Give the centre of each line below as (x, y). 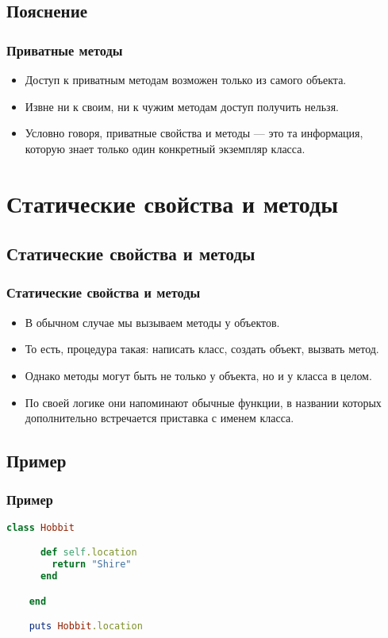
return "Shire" (92, 565)
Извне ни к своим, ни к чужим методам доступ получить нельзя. (182, 106)
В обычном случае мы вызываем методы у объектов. (152, 322)
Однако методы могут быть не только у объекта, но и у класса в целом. (198, 375)
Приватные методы (65, 50)
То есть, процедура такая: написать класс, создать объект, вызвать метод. (202, 349)
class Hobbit (40, 527)
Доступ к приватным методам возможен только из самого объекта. (186, 79)
